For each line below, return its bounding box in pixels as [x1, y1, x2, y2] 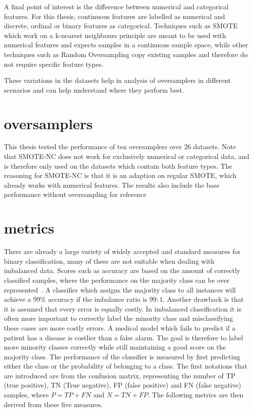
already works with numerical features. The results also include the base [4, 179, 220, 190]
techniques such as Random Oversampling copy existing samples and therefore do [4, 49, 248, 59]
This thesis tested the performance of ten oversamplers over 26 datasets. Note [4, 141, 236, 152]
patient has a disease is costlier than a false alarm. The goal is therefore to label [4, 332, 243, 342]
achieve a [4, 294, 31, 304]
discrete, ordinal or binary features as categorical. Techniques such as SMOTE [4, 20, 238, 31]
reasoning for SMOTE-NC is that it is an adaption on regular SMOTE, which [4, 170, 237, 180]
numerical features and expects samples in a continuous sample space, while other [4, 39, 248, 50]
